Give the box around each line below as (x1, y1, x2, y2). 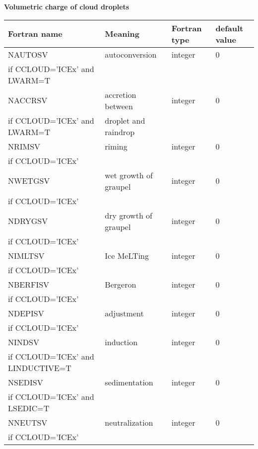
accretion (105, 88, 136, 100)
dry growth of (105, 209, 153, 221)
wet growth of (105, 169, 153, 181)
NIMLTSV (8, 249, 45, 261)
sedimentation (105, 376, 153, 388)
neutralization (105, 416, 153, 428)
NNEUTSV (8, 416, 48, 428)
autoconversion (105, 48, 157, 60)
